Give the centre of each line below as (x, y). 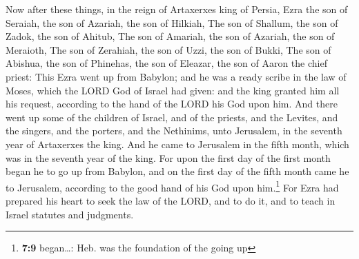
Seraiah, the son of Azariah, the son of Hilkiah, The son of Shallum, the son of (172, 22)
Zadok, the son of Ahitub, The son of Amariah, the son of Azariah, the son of (170, 36)
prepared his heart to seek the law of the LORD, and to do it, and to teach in (171, 200)
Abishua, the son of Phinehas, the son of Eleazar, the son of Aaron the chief (166, 63)
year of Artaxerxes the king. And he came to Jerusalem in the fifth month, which (177, 144)
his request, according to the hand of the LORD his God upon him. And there (172, 104)
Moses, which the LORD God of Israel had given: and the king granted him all (173, 90)
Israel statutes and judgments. (70, 214)
